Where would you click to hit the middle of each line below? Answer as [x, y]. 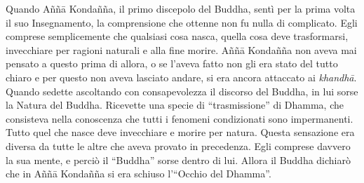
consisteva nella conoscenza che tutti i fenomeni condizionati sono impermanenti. [180, 118]
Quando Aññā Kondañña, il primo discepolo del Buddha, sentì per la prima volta [181, 8]
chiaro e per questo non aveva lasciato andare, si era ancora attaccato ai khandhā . [181, 77]
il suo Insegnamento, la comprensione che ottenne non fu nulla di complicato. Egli [182, 22]
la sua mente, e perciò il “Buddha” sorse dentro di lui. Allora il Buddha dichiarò [178, 160]
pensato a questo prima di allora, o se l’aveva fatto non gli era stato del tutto [172, 63]
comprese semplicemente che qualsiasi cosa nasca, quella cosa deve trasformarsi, [177, 36]
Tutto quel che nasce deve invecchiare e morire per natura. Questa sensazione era [180, 132]
